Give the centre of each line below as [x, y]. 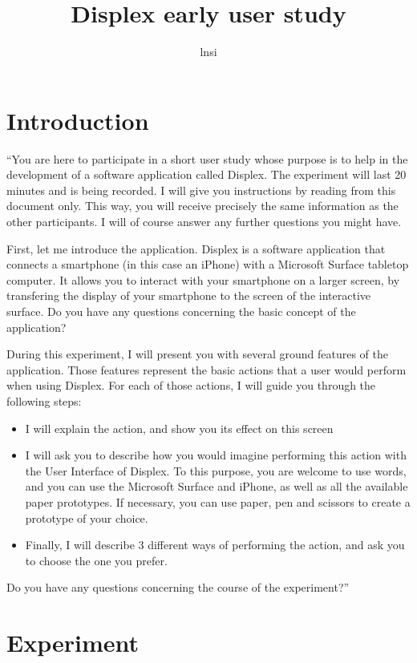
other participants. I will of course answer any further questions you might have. [204, 222]
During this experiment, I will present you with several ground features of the [197, 354]
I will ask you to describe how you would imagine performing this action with [216, 455]
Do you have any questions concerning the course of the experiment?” [178, 587]
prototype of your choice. [87, 517]
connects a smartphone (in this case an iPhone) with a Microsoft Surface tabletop [208, 264]
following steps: [44, 400]
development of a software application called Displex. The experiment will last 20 [206, 174]
